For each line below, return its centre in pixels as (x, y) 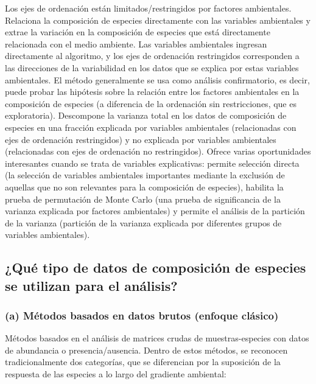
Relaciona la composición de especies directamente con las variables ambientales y (158, 20)
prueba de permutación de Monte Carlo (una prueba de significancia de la (143, 199)
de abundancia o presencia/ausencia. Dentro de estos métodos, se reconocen (146, 350)
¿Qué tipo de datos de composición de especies (156, 267)
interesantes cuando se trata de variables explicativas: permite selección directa (152, 163)
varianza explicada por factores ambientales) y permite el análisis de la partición (155, 211)
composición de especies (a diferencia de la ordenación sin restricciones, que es (151, 103)
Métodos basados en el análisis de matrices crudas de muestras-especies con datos (157, 338)
